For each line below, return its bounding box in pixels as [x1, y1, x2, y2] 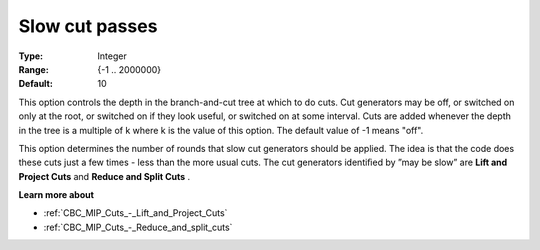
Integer [97, 50, 127, 62]
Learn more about [18, 189, 95, 201]
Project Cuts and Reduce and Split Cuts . [18, 170, 191, 182]
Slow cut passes [18, 15, 158, 37]
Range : [18, 63, 49, 75]
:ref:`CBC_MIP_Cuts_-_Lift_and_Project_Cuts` [43, 207, 228, 219]
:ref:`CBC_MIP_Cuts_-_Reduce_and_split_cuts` [43, 221, 233, 233]
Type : [18, 50, 44, 62]
